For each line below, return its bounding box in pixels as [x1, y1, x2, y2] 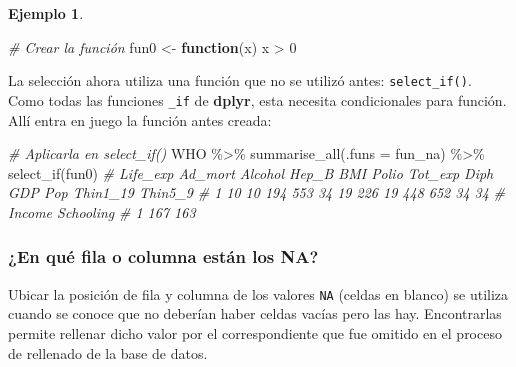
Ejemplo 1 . [8, 3, 84, 23]
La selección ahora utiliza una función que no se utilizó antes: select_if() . [8, 70, 472, 91]
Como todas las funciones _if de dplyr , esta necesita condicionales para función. [8, 89, 507, 110]
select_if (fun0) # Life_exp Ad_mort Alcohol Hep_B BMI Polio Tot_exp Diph [8, 162, 494, 183]
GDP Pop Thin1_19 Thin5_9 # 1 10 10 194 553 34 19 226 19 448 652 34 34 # [8, 182, 506, 203]
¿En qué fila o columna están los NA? [8, 244, 319, 269]
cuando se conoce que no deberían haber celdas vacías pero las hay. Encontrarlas [8, 303, 502, 324]
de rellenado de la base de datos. [8, 342, 208, 363]
